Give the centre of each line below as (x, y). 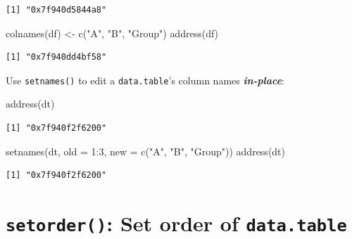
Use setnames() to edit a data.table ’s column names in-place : (145, 80)
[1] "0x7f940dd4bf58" (56, 57)
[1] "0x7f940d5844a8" (56, 10)
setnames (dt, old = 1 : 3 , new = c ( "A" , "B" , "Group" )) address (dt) (146, 151)
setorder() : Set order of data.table (176, 223)
